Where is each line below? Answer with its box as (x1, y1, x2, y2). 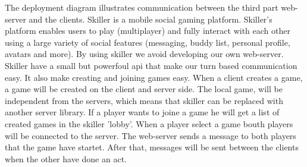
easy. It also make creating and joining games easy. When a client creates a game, (5, 71, 303, 83)
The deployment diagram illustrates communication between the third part (5, 1, 278, 13)
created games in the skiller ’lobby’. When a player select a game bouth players (5, 117, 293, 130)
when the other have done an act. (5, 152, 127, 165)
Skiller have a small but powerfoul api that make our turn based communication (5, 59, 297, 71)
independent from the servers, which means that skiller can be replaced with (5, 94, 283, 106)
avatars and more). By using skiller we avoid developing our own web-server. (5, 48, 284, 60)
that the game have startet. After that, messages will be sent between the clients (5, 141, 299, 153)
